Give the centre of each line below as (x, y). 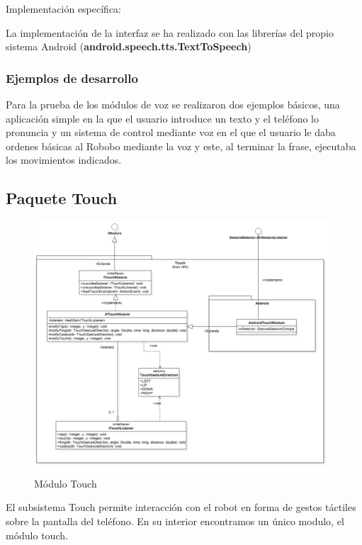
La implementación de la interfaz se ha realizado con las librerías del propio (170, 32)
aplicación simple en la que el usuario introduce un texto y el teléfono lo (163, 118)
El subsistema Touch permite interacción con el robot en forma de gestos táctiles (181, 507)
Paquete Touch (62, 198)
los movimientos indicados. (64, 160)
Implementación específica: (64, 9)
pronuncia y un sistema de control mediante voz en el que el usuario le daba (171, 132)
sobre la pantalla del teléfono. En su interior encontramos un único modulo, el (175, 521)
